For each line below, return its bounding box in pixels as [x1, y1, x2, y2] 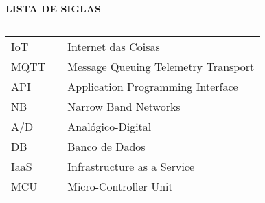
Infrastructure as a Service [67, 158, 195, 174]
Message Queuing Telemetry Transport [67, 58, 255, 74]
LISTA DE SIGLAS [5, 1, 101, 15]
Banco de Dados [67, 138, 146, 154]
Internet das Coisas [67, 38, 160, 54]
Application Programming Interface [67, 78, 238, 94]
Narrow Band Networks [67, 98, 181, 114]
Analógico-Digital [67, 118, 152, 134]
